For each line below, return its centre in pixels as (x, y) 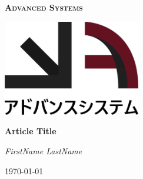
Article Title (31, 131)
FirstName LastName (44, 150)
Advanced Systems (44, 7)
